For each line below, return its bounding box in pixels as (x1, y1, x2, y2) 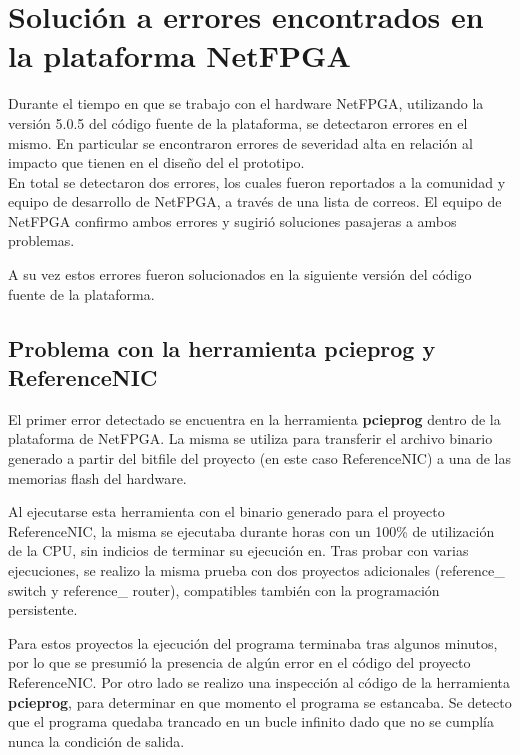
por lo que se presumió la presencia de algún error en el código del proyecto (8, 652, 471, 673)
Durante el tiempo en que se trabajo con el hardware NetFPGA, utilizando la (8, 93, 484, 114)
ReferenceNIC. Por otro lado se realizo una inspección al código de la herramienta (8, 671, 511, 692)
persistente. (8, 599, 78, 620)
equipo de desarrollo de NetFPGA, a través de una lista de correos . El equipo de (8, 191, 502, 212)
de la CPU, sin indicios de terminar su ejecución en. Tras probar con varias (8, 540, 469, 561)
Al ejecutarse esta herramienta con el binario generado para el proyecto (8, 501, 445, 522)
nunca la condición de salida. (8, 730, 185, 751)
